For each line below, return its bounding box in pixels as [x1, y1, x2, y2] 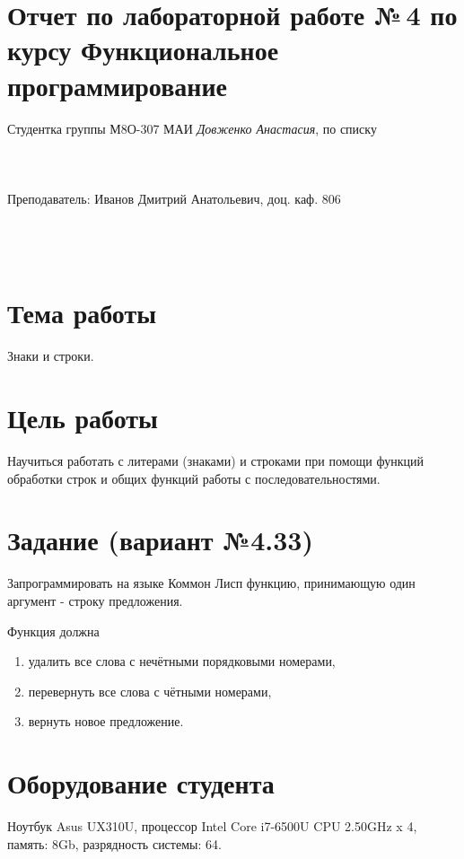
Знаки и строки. [7, 346, 94, 365]
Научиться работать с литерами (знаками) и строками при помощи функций [7, 451, 424, 470]
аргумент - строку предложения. [7, 592, 183, 609]
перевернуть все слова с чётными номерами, [28, 681, 272, 700]
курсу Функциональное [7, 31, 279, 68]
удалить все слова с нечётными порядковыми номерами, [28, 652, 336, 671]
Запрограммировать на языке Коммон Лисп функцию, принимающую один [7, 574, 416, 592]
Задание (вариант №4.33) [7, 522, 313, 558]
